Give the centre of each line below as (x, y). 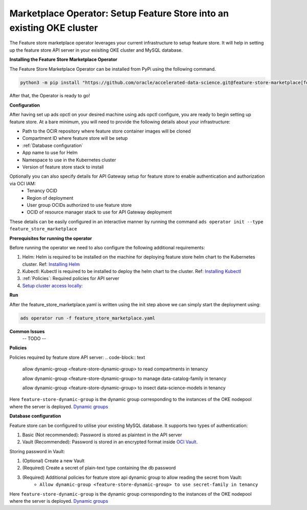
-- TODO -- (34, 338)
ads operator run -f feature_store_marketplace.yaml (88, 318)
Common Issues (27, 331)
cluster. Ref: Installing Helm (51, 264)
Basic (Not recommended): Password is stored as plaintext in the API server (102, 435)
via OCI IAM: (23, 183)
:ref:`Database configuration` (53, 145)
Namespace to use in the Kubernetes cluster (69, 160)
